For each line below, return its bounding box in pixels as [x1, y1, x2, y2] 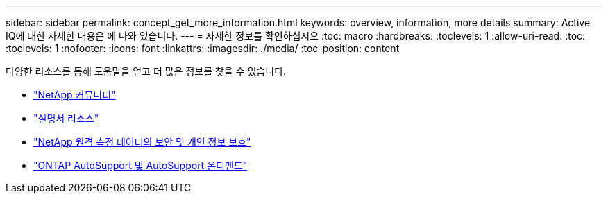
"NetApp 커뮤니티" [33, 89, 116, 101]
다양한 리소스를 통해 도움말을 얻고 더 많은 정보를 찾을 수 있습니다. [6, 65, 287, 77]
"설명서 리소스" [33, 112, 99, 124]
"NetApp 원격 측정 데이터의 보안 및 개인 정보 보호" [33, 136, 251, 148]
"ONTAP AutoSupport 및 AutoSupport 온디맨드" [33, 159, 248, 171]
